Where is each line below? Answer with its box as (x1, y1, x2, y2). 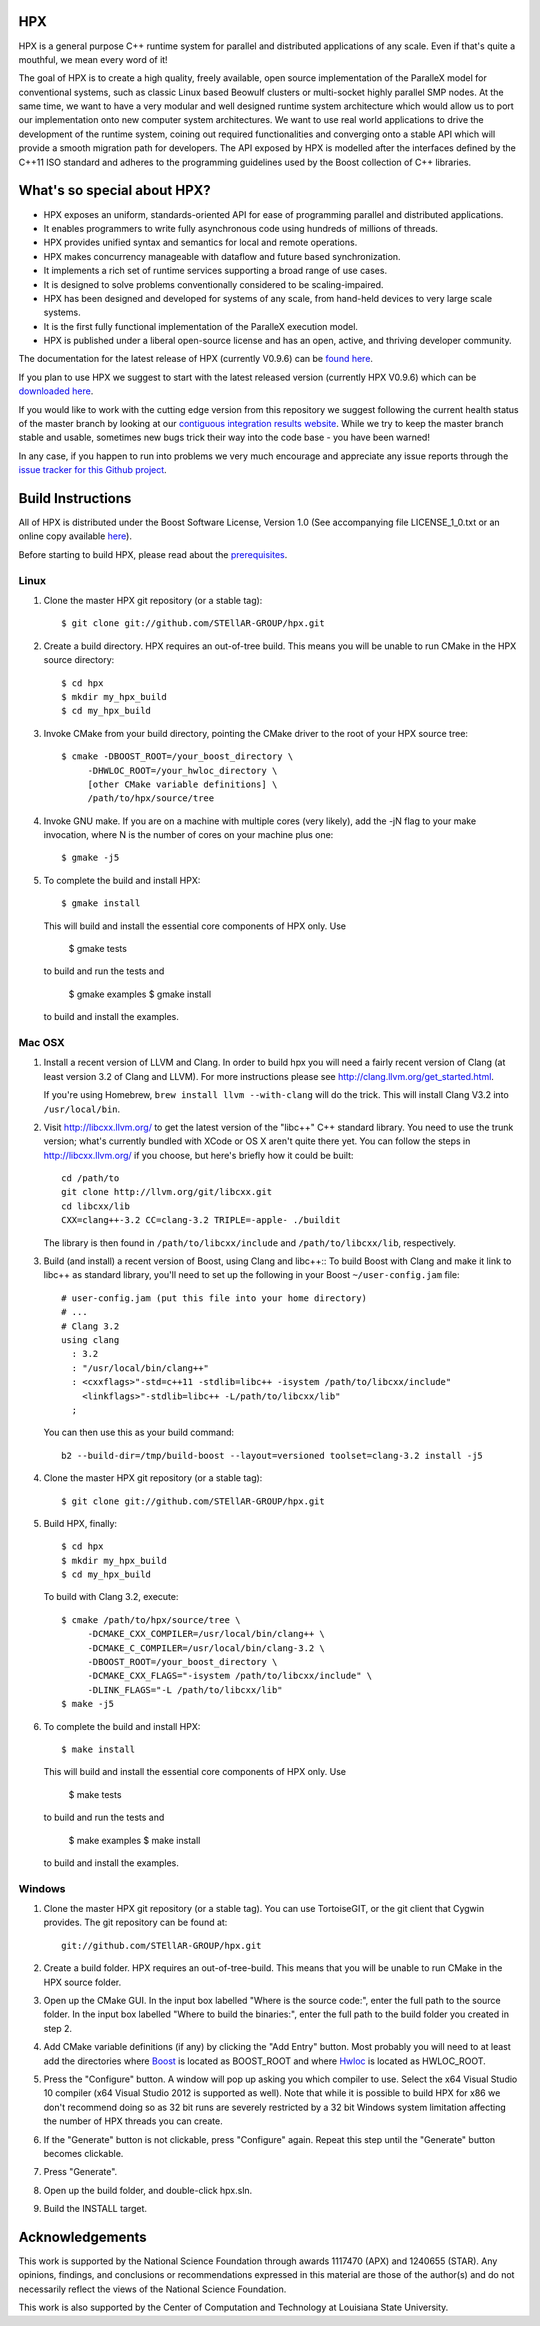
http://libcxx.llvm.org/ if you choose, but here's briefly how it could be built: (43, 1149, 354, 1161)
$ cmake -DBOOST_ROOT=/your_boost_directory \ (61, 751, 294, 762)
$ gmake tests (68, 943, 127, 955)
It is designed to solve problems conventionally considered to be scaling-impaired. (43, 278, 384, 290)
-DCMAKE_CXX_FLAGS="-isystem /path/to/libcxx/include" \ (87, 1670, 373, 1682)
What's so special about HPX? (18, 182, 212, 199)
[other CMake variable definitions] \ (87, 778, 278, 790)
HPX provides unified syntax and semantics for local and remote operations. (43, 236, 358, 249)
